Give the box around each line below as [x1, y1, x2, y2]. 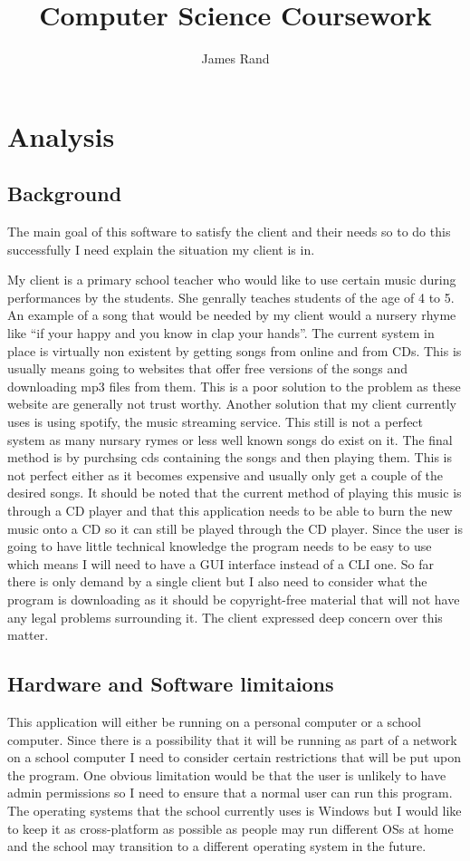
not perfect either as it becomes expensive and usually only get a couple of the [7, 465, 444, 484]
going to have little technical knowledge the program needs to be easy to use [7, 537, 432, 556]
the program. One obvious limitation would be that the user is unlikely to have [7, 765, 446, 784]
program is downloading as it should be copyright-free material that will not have [7, 589, 460, 608]
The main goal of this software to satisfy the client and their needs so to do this [7, 222, 451, 241]
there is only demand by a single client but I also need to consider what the [7, 572, 427, 591]
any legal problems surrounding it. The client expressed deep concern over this [7, 607, 443, 626]
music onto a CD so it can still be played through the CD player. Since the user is [7, 518, 463, 537]
